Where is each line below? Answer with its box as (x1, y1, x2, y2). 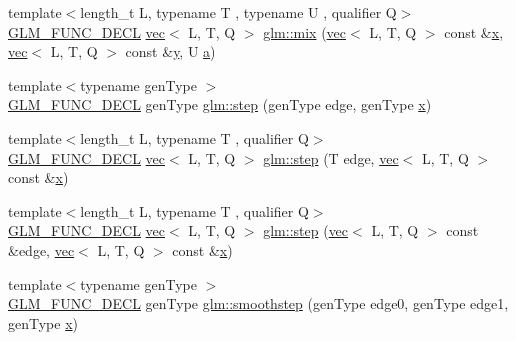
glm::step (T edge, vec (263, 147, 399, 168)
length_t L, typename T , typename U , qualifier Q (80, 2, 397, 22)
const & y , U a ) (125, 41, 216, 62)
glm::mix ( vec (263, 21, 347, 42)
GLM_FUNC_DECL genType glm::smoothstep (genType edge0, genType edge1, (8, 293, 509, 314)
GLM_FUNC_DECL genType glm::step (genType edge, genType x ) (8, 94, 432, 115)
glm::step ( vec (263, 220, 349, 241)
